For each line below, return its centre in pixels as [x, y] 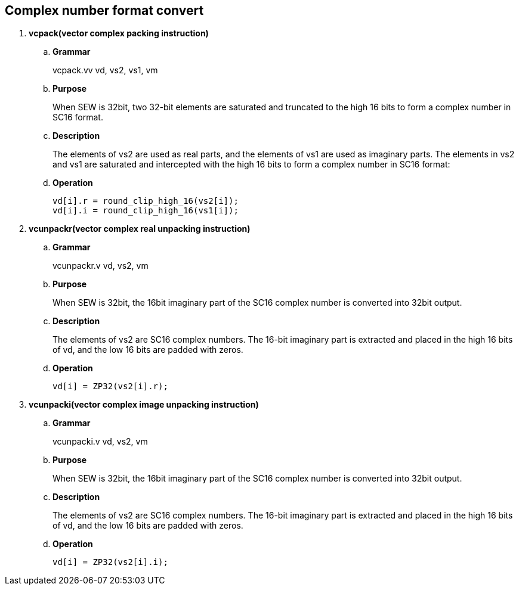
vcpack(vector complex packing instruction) [119, 33]
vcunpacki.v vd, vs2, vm [100, 442]
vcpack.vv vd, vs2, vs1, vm [105, 70]
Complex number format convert [104, 10]
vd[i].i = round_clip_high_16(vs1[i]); [146, 211]
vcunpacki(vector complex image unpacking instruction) [144, 405]
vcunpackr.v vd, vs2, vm [101, 266]
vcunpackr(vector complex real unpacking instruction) [140, 229]
